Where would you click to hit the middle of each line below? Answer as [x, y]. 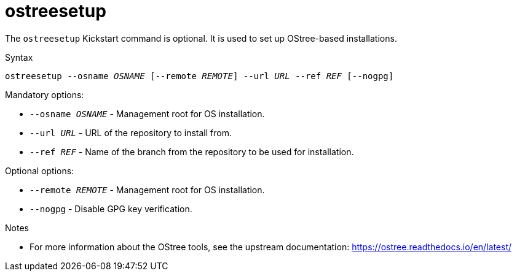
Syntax [19, 57]
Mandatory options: [45, 94]
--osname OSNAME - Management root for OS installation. [147, 113]
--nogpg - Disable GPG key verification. [111, 209]
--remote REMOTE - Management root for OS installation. [147, 190]
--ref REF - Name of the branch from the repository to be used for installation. [192, 151]
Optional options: [40, 171]
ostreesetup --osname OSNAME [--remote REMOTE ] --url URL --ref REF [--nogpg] [199, 76]
